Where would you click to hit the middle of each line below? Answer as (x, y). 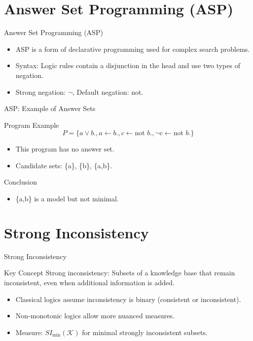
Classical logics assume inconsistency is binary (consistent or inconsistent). (128, 299)
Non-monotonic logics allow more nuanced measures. (95, 316)
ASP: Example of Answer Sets (50, 108)
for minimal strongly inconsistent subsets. (145, 332)
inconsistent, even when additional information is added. (89, 282)
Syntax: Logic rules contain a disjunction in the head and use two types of (128, 65)
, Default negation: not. (108, 92)
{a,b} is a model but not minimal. (67, 199)
